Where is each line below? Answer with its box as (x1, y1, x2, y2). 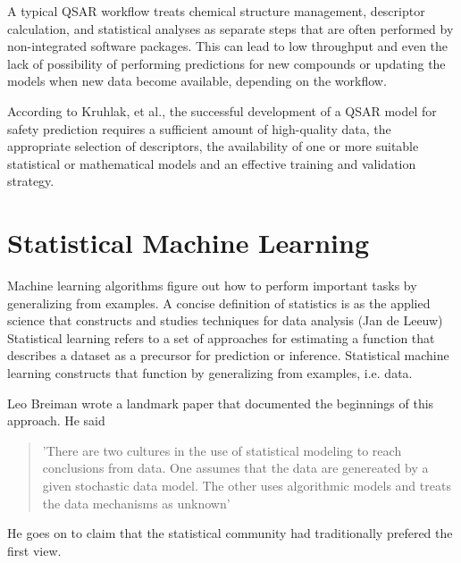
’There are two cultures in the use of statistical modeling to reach (42, 441, 402, 459)
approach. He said (7, 411, 105, 430)
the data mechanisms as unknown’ (42, 493, 230, 512)
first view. (7, 541, 62, 559)
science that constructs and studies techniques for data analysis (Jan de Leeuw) (7, 311, 443, 330)
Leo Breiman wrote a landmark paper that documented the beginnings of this (7, 393, 434, 412)
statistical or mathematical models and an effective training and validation (7, 154, 416, 172)
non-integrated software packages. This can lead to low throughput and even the (7, 37, 448, 55)
